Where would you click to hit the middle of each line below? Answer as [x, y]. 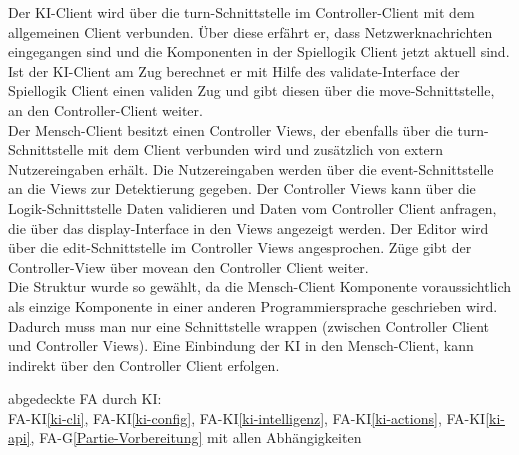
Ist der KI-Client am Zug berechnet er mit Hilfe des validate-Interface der [234, 70]
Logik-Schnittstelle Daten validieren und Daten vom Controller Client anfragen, [252, 207]
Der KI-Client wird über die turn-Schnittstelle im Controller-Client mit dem [241, 12]
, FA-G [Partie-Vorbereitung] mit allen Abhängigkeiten [196, 437]
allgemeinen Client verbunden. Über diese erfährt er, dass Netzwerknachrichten [250, 31]
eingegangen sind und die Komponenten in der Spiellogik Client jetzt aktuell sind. [259, 51]
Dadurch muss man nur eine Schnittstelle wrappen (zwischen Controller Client [248, 325]
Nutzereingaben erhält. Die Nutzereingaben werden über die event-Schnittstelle [251, 168]
